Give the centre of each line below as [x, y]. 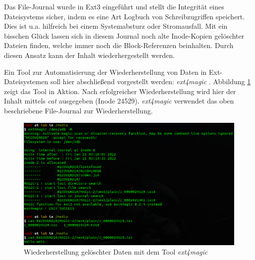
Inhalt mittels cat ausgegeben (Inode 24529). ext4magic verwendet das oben [119, 101]
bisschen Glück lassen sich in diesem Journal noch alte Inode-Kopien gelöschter [124, 35]
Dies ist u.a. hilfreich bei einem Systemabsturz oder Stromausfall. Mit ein [116, 26]
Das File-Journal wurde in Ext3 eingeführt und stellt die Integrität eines [114, 6]
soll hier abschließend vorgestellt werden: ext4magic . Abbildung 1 [151, 81]
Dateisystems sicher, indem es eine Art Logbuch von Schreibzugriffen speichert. [125, 16]
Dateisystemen [26, 81]
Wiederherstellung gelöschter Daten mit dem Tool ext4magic [116, 252]
